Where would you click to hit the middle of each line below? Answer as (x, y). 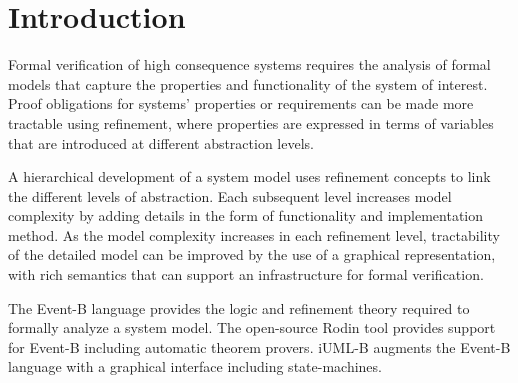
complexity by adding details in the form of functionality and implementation (246, 215)
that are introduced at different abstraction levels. (161, 142)
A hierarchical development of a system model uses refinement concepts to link (249, 176)
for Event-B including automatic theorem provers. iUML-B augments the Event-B (259, 346)
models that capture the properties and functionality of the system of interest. (248, 83)
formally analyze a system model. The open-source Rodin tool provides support (252, 327)
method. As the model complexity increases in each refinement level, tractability (254, 234)
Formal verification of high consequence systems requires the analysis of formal (249, 64)
